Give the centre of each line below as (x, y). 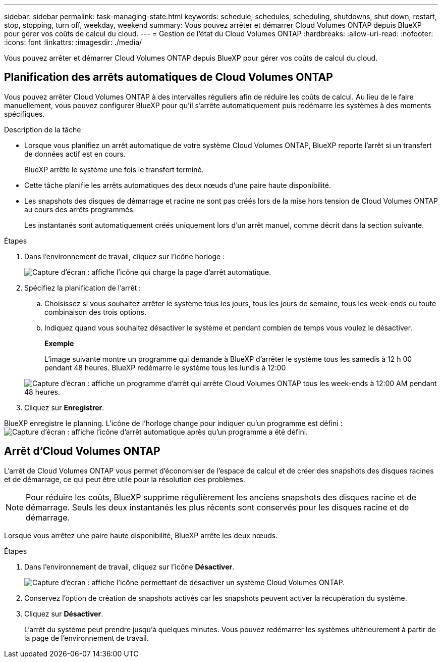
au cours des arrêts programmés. (80, 209)
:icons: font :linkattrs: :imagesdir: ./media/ (73, 42)
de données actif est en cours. (75, 154)
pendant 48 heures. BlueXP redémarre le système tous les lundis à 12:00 (165, 367)
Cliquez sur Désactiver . (64, 613)
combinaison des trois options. (95, 312)
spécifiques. (24, 114)
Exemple (59, 343)
